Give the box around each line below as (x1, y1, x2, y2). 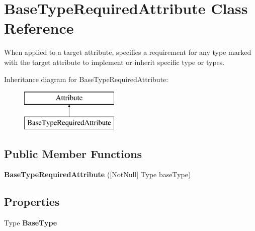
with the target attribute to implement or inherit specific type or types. (4, 56, 225, 67)
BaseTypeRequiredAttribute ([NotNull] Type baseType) (4, 169, 191, 180)
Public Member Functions (4, 145, 142, 161)
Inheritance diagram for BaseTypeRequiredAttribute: (4, 73, 168, 84)
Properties (4, 194, 60, 209)
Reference (4, 18, 74, 38)
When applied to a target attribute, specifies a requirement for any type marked (4, 47, 251, 57)
